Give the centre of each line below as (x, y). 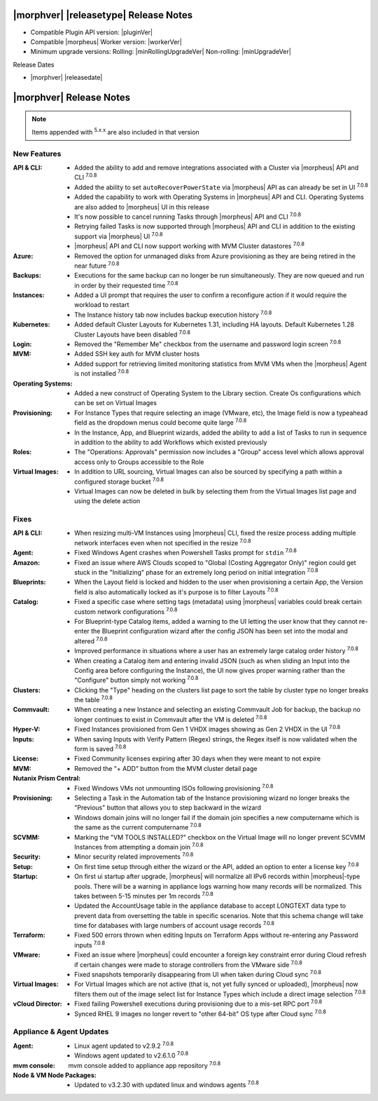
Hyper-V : (27, 730)
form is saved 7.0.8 (100, 748)
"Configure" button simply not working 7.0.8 (136, 680)
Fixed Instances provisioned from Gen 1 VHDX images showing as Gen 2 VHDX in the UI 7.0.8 (208, 729)
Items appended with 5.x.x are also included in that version (115, 131)
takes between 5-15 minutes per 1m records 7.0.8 (144, 895)
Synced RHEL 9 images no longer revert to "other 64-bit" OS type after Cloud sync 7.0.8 (201, 1013)
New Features (37, 153)
